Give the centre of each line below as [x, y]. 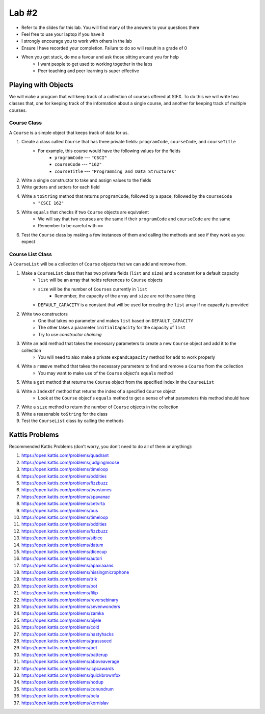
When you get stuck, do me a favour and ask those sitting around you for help [100, 57]
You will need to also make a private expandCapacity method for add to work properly [127, 357]
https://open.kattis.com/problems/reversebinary [70, 600]
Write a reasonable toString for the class [65, 414]
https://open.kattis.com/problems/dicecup [64, 552]
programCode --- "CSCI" [81, 158]
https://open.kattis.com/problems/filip [60, 593]
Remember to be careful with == [70, 226]
